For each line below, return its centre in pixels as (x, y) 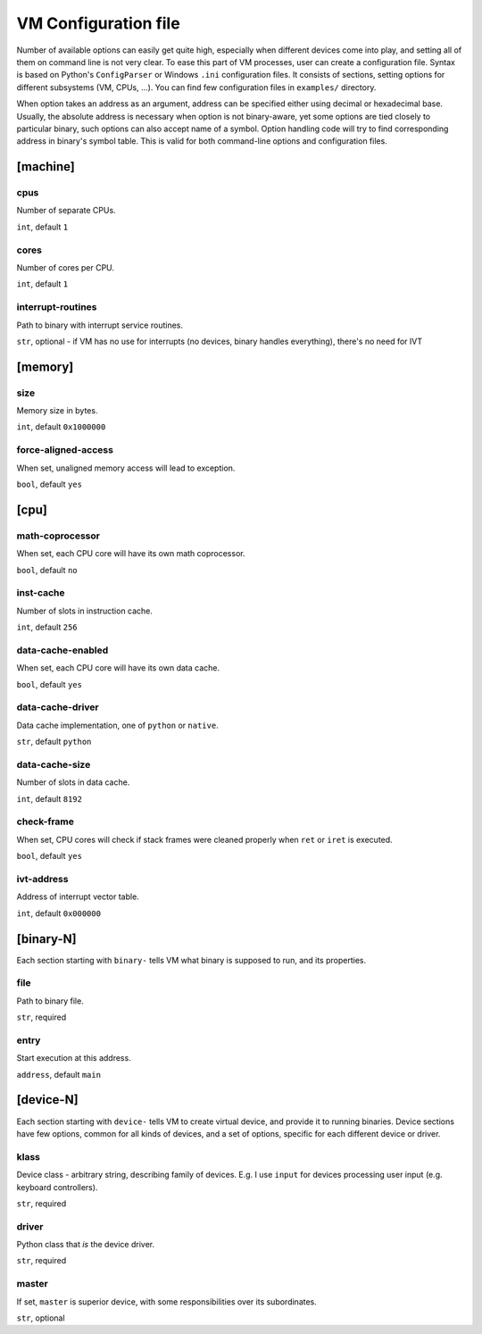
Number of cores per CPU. (66, 267)
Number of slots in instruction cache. (85, 611)
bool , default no (47, 570)
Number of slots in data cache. (73, 782)
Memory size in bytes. (57, 411)
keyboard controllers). (57, 1187)
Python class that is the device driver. (86, 1245)
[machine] (46, 167)
